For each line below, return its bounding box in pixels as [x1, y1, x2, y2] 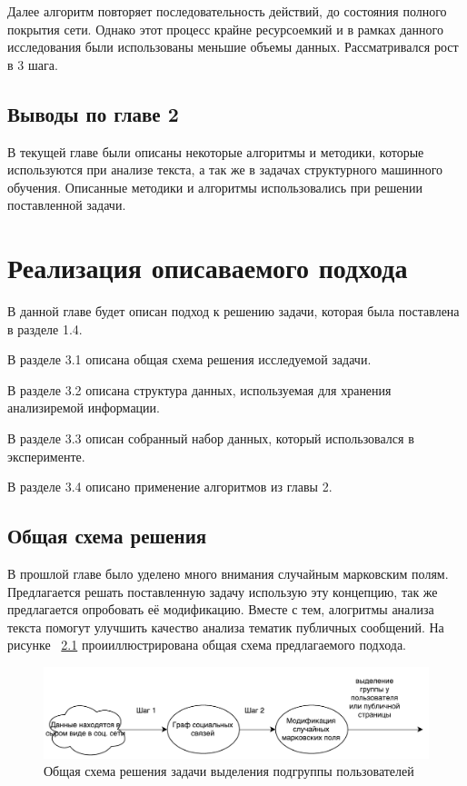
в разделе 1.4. [7, 319, 83, 338]
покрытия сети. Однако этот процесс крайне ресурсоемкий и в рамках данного [7, 19, 443, 38]
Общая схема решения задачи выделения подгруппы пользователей [44, 761, 414, 781]
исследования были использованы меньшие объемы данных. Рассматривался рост [7, 37, 459, 56]
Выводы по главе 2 [7, 99, 179, 127]
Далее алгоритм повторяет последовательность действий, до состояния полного [7, 2, 447, 20]
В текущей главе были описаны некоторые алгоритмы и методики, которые [7, 142, 424, 161]
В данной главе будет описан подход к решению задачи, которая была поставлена [7, 302, 460, 321]
